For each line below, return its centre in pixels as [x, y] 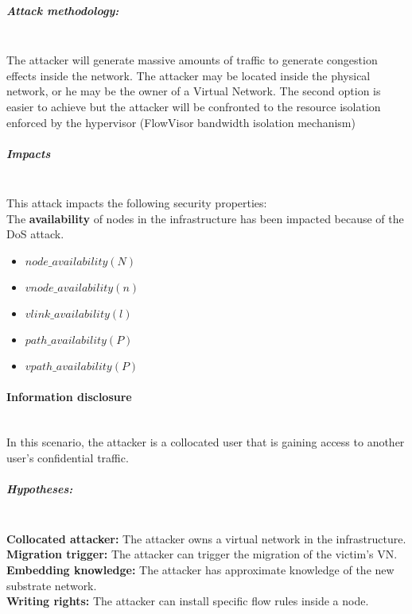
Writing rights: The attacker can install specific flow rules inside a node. [188, 601]
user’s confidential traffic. [68, 458]
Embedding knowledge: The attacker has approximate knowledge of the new [200, 569]
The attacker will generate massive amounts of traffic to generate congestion [192, 60]
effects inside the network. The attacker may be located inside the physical [189, 75]
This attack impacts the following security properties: [137, 203]
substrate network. [52, 585]
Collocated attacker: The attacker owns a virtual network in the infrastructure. [206, 538]
